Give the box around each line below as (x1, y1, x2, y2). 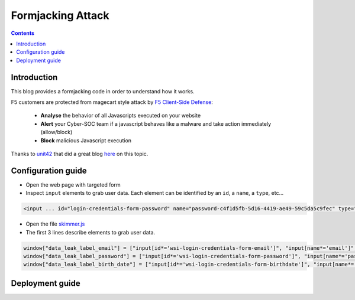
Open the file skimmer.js (25, 220, 85, 227)
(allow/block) (40, 129, 73, 136)
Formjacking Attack (11, 9, 109, 22)
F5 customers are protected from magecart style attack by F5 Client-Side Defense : (11, 99, 213, 106)
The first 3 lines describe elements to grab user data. (25, 229, 156, 236)
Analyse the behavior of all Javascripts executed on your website (40, 112, 201, 119)
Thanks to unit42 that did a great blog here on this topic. (11, 150, 149, 157)
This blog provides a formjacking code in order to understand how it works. (11, 87, 195, 94)
